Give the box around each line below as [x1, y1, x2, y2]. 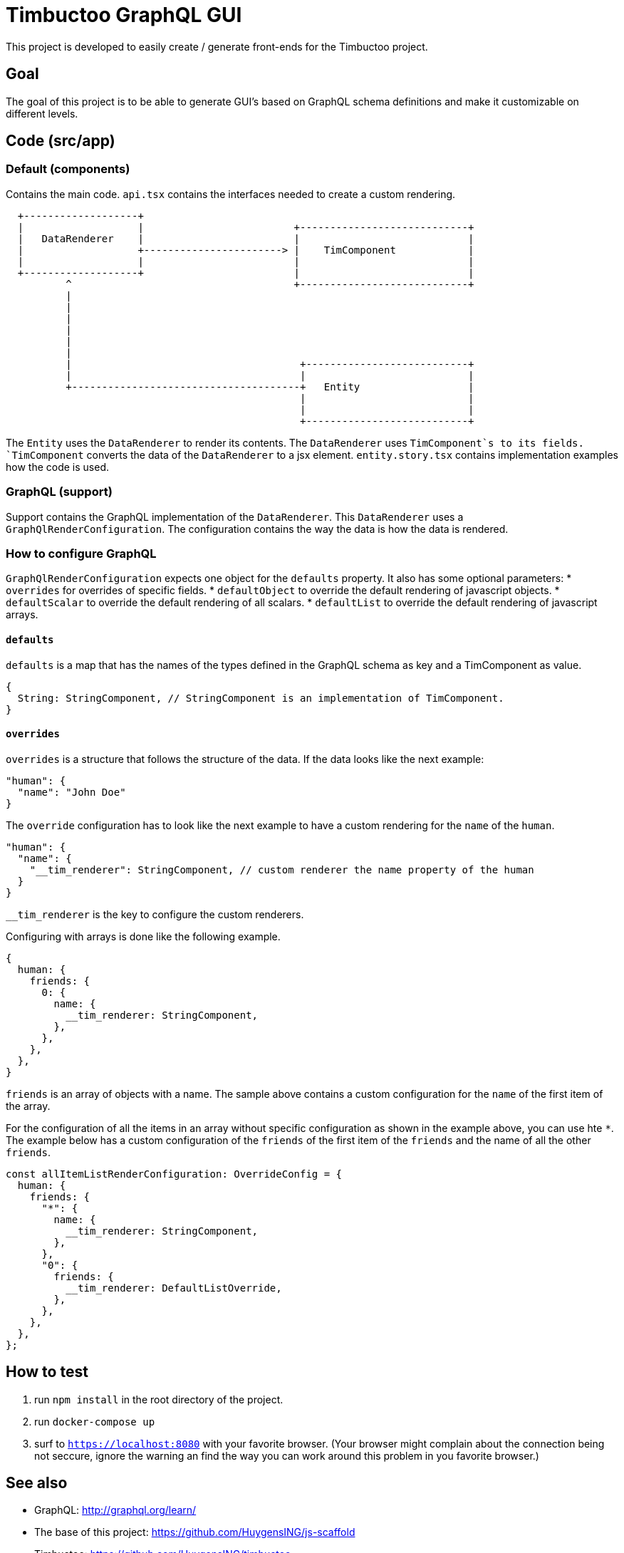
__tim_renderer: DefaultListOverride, [66, 1282, 282, 1294]
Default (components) [6, 162, 130, 177]
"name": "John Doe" [17, 786, 126, 798]
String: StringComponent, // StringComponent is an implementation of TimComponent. [17, 692, 504, 704]
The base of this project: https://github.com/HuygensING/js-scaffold [34, 1526, 355, 1539]
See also [6, 1474, 68, 1492]
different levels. [6, 107, 78, 120]
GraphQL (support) [6, 484, 113, 499]
